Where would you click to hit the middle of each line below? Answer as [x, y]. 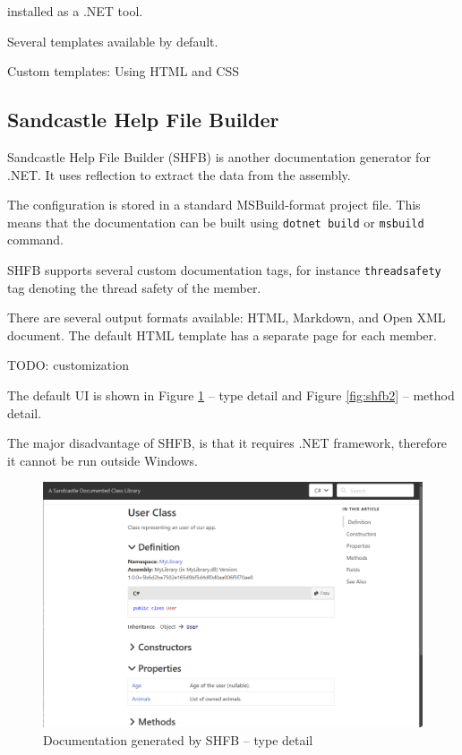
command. [35, 240]
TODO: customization [68, 365]
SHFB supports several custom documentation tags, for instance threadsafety [224, 270]
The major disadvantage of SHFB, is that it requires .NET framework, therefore [227, 443]
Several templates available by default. [113, 41]
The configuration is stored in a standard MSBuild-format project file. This [214, 205]
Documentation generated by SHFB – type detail [178, 739]
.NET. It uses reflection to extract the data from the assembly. [179, 174]
